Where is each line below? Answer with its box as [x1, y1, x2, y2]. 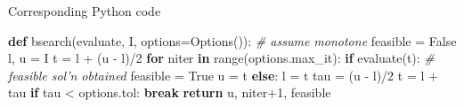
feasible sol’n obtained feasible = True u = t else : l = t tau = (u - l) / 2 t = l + [8, 65, 438, 84]
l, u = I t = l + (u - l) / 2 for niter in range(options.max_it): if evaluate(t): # [8, 49, 435, 67]
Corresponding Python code [8, 2, 161, 19]
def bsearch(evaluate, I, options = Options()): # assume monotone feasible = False [8, 31, 457, 50]
